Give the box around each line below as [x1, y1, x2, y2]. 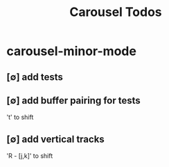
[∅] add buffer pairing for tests [6, 95, 141, 106]
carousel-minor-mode [6, 43, 136, 59]
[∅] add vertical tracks [6, 133, 105, 145]
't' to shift [6, 113, 34, 122]
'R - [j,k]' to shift [6, 152, 53, 160]
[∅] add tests [6, 71, 63, 83]
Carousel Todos [69, 4, 162, 20]
